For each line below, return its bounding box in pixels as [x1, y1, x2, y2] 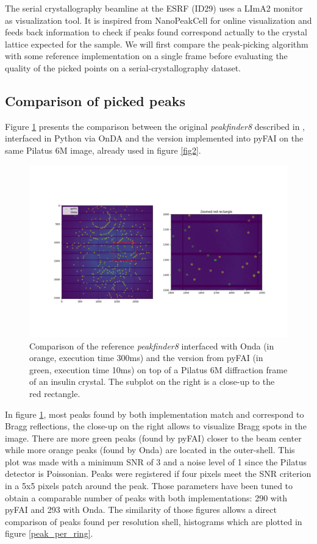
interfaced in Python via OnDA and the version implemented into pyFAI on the [5, 132, 304, 145]
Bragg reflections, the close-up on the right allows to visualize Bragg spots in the [5, 420, 307, 432]
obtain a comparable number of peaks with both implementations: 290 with [5, 491, 288, 504]
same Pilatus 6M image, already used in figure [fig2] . [5, 143, 201, 156]
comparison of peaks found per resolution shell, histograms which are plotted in [5, 515, 302, 528]
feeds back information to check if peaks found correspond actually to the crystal [5, 26, 307, 38]
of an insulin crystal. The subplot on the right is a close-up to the [29, 375, 275, 388]
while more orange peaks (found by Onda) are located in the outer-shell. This [5, 443, 295, 456]
